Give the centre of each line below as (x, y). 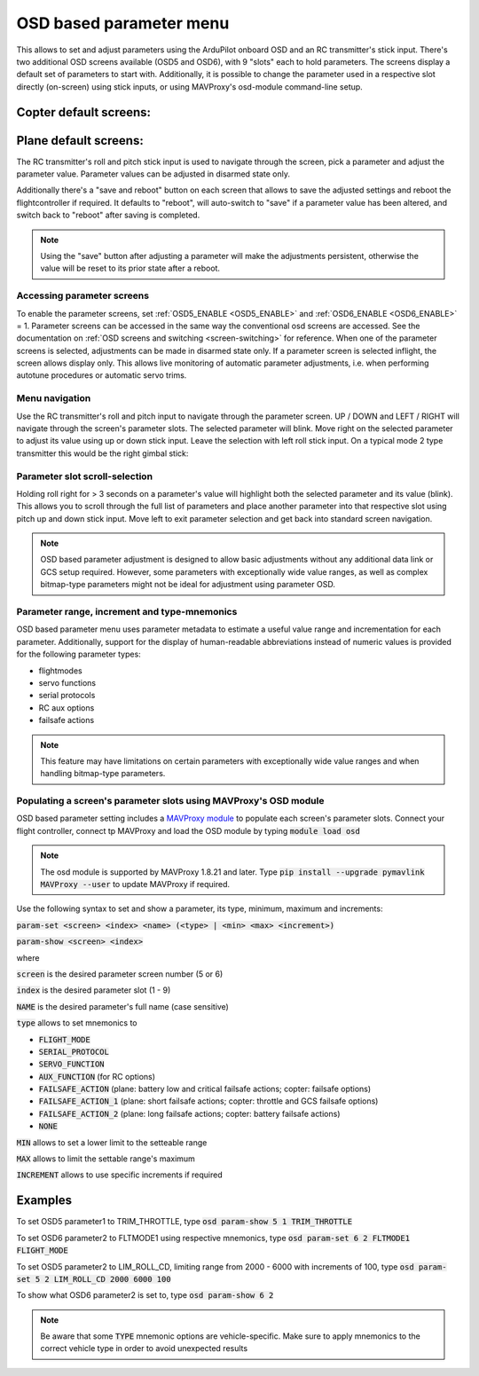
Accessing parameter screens (83, 295)
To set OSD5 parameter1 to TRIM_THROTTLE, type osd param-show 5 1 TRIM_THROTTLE (185, 1222)
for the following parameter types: (79, 654)
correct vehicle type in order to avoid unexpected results (144, 1348)
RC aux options (67, 708)
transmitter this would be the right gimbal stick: (102, 453)
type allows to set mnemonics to (77, 1023)
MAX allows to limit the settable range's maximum (106, 1159)
